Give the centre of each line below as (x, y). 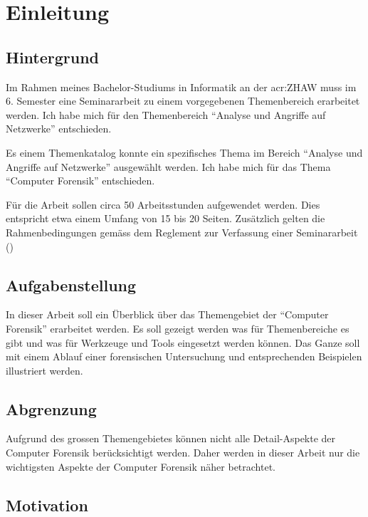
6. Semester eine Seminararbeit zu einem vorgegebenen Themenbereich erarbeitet (183, 101)
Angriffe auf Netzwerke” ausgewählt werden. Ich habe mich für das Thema (168, 166)
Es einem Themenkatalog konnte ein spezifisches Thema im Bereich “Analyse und (184, 152)
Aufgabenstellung (71, 284)
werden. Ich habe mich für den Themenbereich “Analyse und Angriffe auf (166, 114)
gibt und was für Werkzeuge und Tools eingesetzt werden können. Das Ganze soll (183, 342)
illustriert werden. (44, 370)
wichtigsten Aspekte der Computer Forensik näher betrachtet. (141, 466)
